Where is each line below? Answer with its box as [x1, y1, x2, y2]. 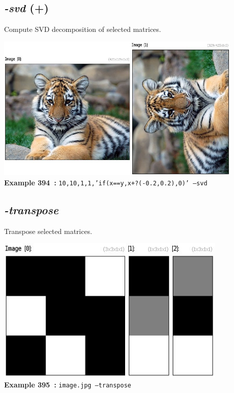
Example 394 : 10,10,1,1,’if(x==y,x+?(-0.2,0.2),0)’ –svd [4, 177, 208, 187]
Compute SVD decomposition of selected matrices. [4, 24, 161, 34]
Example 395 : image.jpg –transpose [4, 379, 131, 389]
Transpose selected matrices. [4, 225, 92, 236]
